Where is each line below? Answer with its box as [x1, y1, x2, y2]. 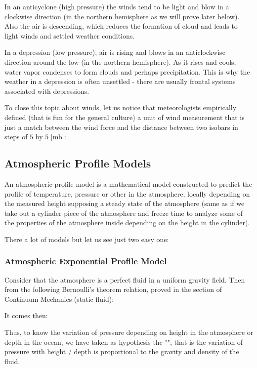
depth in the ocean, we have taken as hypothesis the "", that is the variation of [4, 336, 243, 347]
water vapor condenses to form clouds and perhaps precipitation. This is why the [4, 66, 250, 77]
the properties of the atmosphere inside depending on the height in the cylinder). [4, 217, 250, 228]
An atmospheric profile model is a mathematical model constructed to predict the [4, 178, 252, 189]
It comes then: [4, 310, 48, 321]
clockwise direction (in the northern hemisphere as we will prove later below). [4, 11, 240, 21]
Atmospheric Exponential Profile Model [4, 255, 167, 267]
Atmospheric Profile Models [4, 156, 151, 171]
